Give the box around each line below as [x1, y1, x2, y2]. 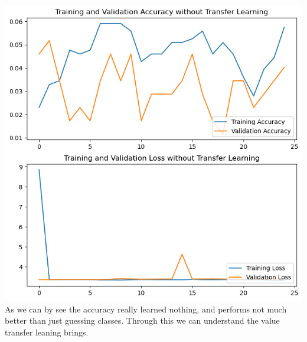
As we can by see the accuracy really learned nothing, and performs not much [5, 302, 287, 315]
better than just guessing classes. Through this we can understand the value [5, 314, 280, 327]
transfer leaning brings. [5, 325, 89, 338]
